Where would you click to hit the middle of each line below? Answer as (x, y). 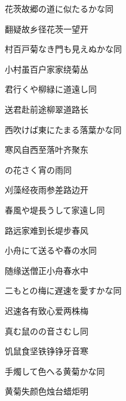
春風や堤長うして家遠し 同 (55, 209)
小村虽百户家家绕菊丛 (47, 69)
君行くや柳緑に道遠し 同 (51, 89)
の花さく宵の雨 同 (38, 169)
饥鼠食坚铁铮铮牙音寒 (47, 351)
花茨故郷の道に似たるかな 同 (59, 8)
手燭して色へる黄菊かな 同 (55, 371)
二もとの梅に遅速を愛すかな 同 (63, 290)
